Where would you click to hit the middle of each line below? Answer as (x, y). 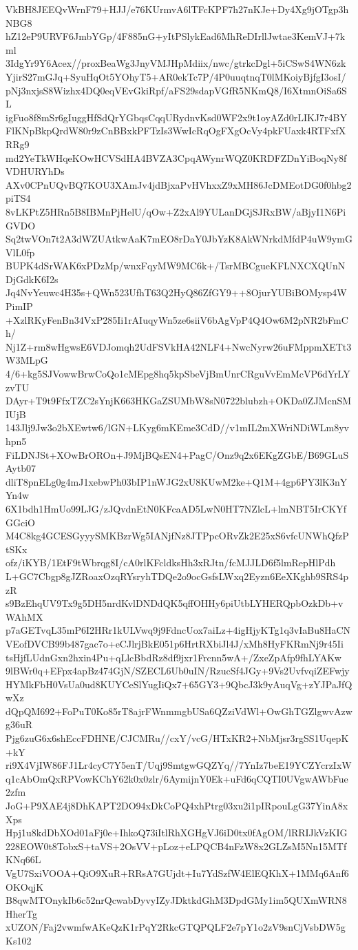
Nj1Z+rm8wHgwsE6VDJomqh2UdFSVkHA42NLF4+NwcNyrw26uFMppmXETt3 (179, 346)
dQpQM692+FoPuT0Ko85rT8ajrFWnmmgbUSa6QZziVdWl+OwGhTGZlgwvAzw (179, 711)
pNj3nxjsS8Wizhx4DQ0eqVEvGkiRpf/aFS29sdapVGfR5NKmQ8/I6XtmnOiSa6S (176, 90)
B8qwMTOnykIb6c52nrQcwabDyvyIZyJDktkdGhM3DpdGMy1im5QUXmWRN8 (176, 900)
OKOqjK (25, 886)
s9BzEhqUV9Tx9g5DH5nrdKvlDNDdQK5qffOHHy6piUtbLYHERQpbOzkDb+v (175, 603)
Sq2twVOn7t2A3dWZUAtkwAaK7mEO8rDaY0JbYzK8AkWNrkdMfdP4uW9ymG (179, 239)
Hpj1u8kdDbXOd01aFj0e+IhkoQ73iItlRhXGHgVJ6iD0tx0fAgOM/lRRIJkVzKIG (177, 833)
